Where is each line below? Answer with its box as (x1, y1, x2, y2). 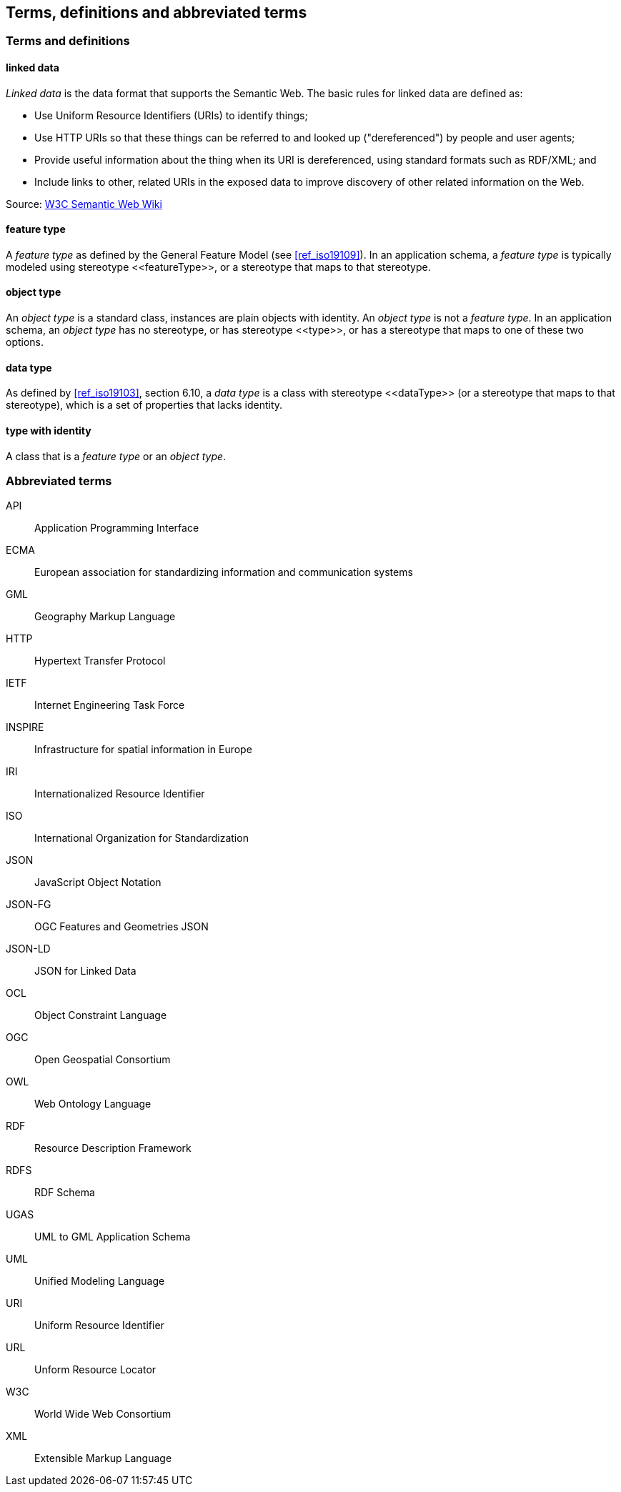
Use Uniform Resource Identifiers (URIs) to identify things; (34, 109, 308, 121)
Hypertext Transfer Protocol (34, 655, 166, 667)
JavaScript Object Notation (34, 876, 162, 889)
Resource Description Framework (34, 1142, 192, 1155)
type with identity (6, 424, 91, 437)
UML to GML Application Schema (34, 1230, 191, 1243)
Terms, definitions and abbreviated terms (6, 4, 307, 21)
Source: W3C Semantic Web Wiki (6, 197, 162, 210)
